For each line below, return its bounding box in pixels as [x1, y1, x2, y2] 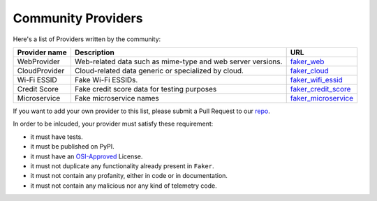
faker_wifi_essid [290, 75, 343, 84]
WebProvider [17, 57, 61, 66]
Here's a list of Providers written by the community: [13, 35, 161, 43]
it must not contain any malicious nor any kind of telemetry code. [30, 181, 217, 190]
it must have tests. [30, 133, 83, 141]
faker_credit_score [290, 84, 351, 94]
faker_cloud [290, 66, 330, 75]
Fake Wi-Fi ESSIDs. [74, 75, 138, 84]
